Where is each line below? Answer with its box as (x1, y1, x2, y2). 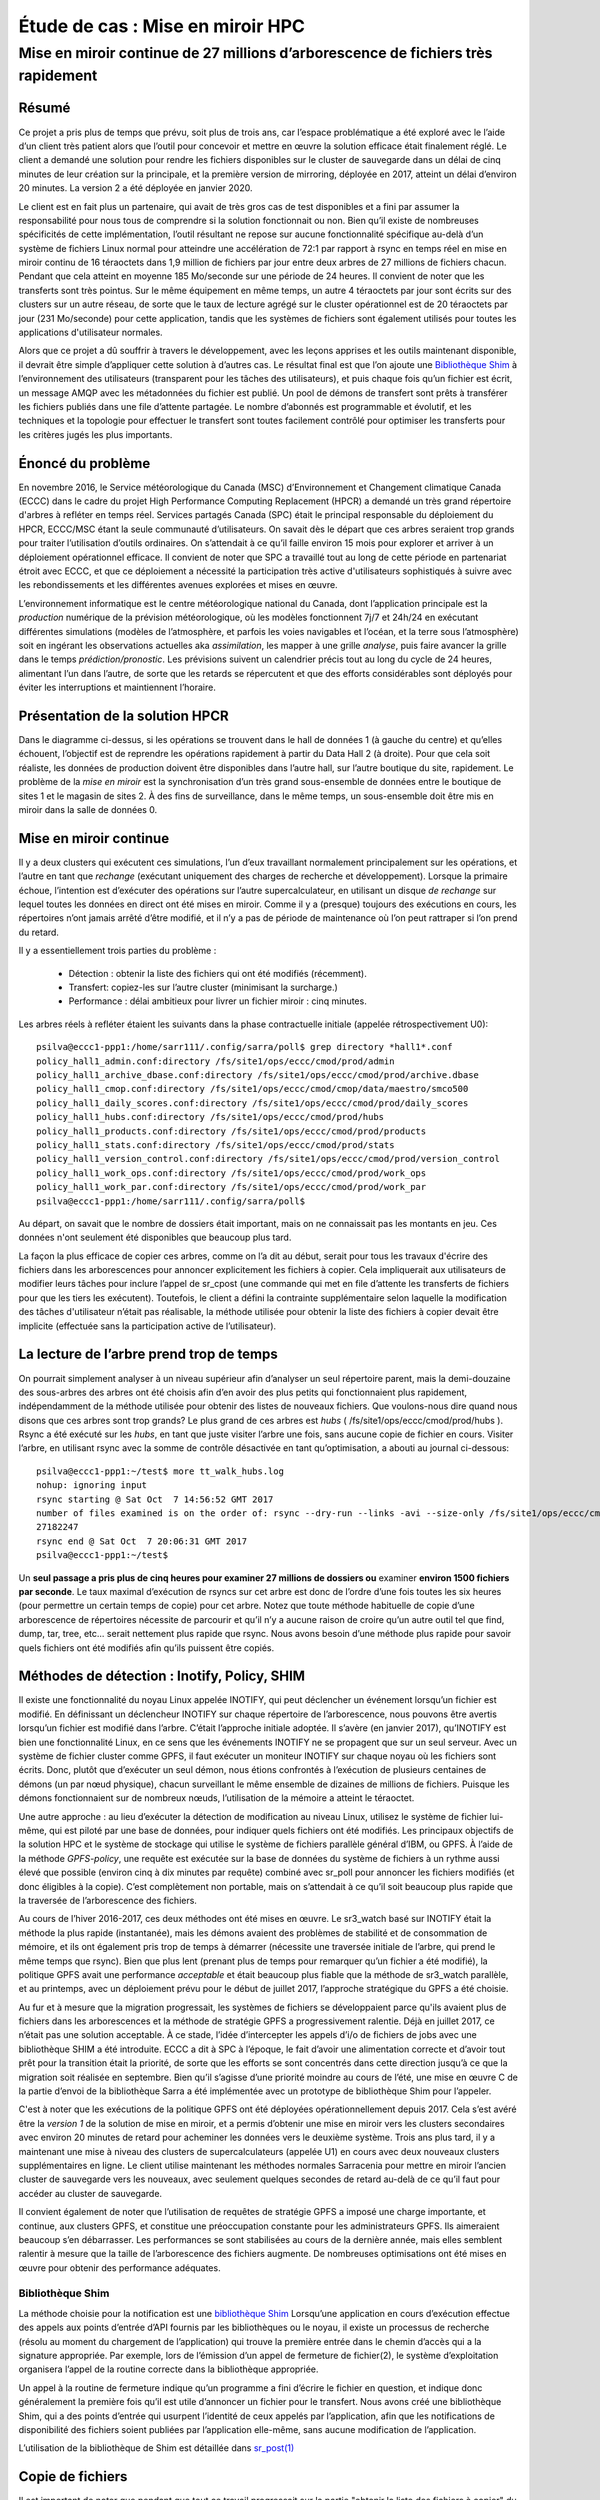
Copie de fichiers (18, 2468, 128, 2485)
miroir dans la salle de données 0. (18, 804, 158, 815)
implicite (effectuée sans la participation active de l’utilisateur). (18, 1320, 277, 1332)
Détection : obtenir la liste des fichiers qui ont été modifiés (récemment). (68, 967, 367, 979)
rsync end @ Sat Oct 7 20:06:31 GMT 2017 (36, 1535, 248, 1547)
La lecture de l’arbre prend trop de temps (18, 1346, 279, 1363)
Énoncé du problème (18, 455, 151, 472)
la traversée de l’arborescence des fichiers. (18, 1894, 197, 1906)
